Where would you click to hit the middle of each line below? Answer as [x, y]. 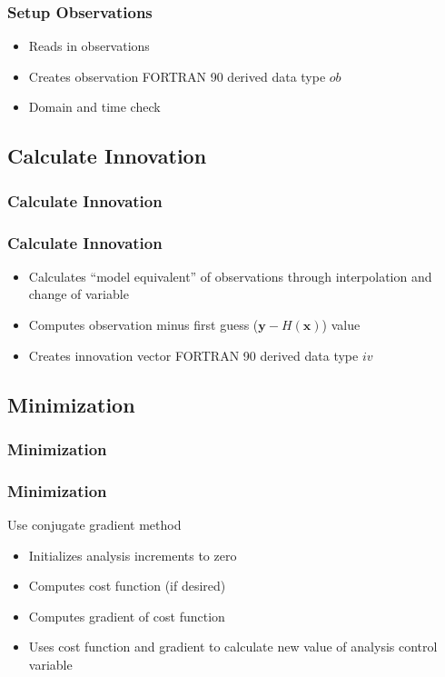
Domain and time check [94, 107]
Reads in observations [89, 46]
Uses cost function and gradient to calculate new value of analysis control [233, 647]
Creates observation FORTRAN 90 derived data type [177, 76]
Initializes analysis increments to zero [133, 555]
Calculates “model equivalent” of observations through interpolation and [230, 276]
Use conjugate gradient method [94, 525]
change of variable [79, 294]
